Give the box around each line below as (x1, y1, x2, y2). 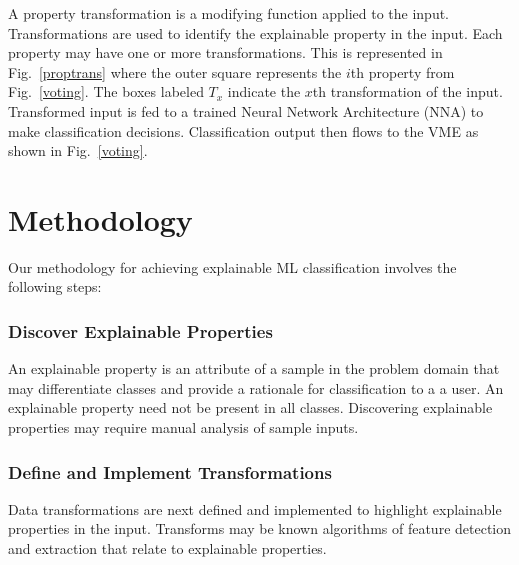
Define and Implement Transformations (8, 459, 332, 484)
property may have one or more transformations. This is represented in (8, 42, 443, 63)
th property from (350, 61, 455, 82)
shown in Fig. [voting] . (8, 140, 148, 161)
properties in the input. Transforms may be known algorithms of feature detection (8, 518, 512, 539)
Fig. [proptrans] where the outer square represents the (8, 61, 342, 82)
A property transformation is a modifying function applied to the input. (8, 3, 450, 23)
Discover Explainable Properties (8, 318, 273, 343)
